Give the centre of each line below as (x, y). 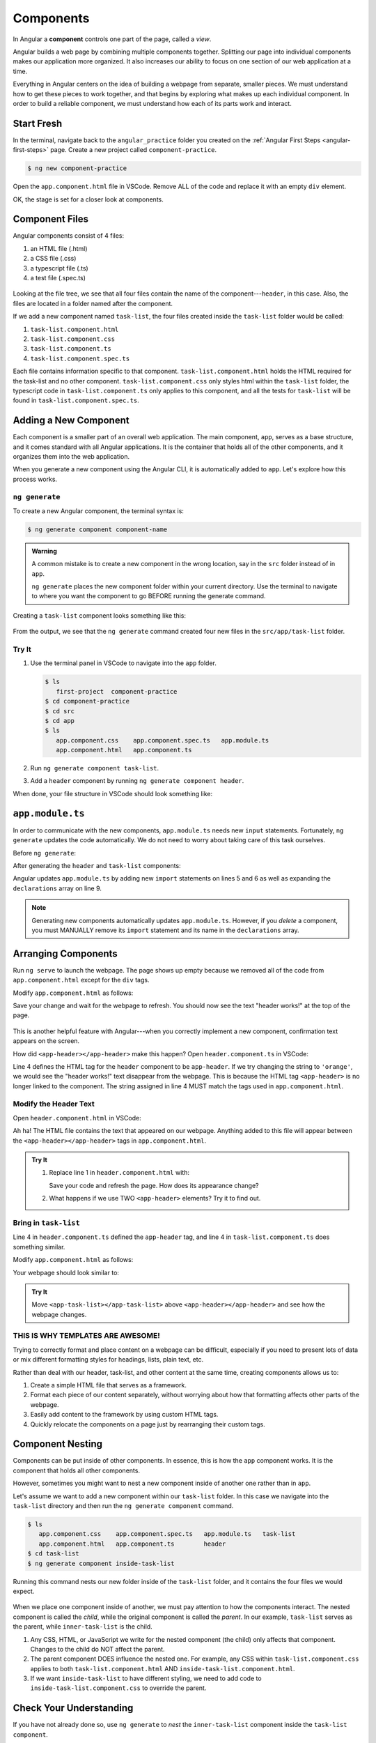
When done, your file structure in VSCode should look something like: (113, 793)
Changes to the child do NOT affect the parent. (97, 1649)
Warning (44, 551)
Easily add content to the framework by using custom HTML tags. (124, 1415)
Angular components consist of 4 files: (69, 236)
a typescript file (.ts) (59, 268)
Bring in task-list (46, 1222)
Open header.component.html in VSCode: (77, 1118)
